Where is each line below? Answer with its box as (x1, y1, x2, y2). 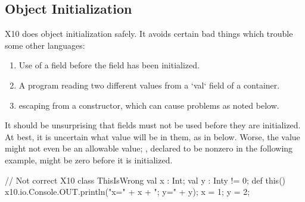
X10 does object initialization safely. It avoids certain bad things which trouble (5, 27, 293, 40)
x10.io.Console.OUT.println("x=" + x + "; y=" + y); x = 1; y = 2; (5, 185, 250, 198)
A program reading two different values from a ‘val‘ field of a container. (18, 78, 280, 91)
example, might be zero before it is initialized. (5, 153, 173, 166)
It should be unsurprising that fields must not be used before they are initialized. (5, 119, 301, 131)
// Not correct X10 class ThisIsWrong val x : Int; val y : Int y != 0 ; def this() (5, 173, 286, 186)
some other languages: (5, 39, 85, 51)
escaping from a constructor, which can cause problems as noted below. (18, 99, 279, 111)
